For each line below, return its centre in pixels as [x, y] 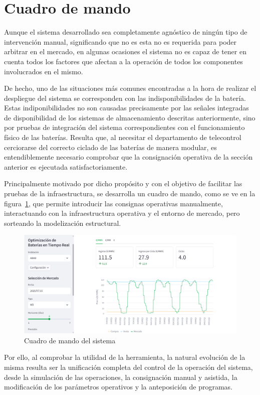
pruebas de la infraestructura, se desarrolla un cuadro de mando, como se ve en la [130, 193]
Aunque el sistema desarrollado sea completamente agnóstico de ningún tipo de [126, 32]
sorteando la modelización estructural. [63, 223]
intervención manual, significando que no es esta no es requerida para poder [120, 41]
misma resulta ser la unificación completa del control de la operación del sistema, [128, 367]
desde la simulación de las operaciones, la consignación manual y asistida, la [121, 377]
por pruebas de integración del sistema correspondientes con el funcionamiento [124, 127]
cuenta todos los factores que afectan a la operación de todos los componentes [123, 61]
